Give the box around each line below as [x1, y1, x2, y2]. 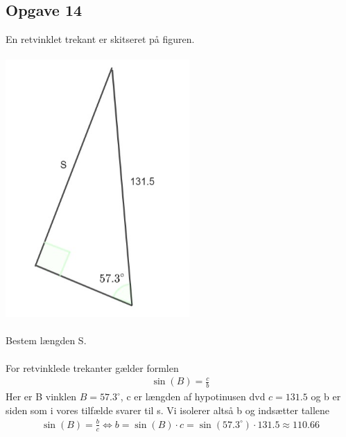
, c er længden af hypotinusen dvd [120, 389, 266, 404]
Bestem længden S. [6, 333, 87, 348]
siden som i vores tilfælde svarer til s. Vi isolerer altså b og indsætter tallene [6, 402, 330, 417]
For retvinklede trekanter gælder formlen [6, 360, 179, 375]
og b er [311, 389, 341, 404]
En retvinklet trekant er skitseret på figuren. [6, 32, 195, 46]
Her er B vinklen [6, 389, 77, 404]
